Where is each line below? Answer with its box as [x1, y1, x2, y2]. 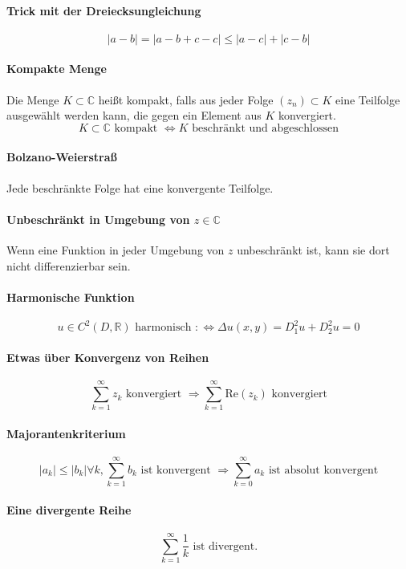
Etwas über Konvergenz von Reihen [6, 349, 209, 366]
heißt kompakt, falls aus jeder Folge [98, 91, 274, 108]
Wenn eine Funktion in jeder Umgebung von [6, 241, 225, 258]
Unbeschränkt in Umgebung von [6, 210, 190, 227]
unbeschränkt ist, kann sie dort [237, 241, 390, 258]
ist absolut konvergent [268, 464, 379, 476]
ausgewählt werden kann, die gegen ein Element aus [6, 107, 262, 124]
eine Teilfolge [335, 91, 400, 108]
